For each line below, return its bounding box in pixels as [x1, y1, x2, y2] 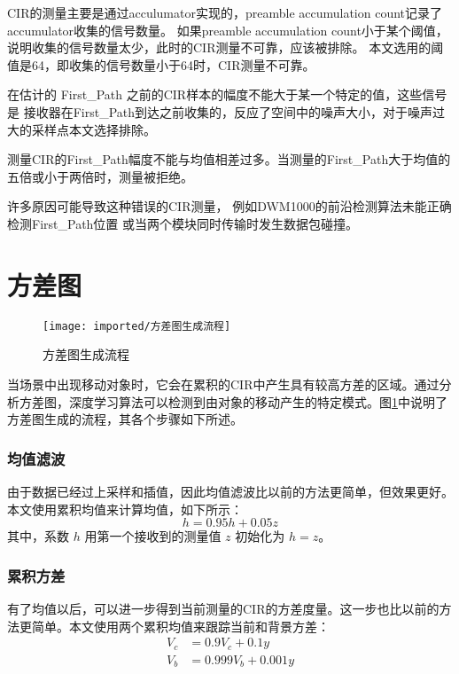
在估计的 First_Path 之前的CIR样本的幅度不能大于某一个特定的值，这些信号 [7, 85, 447, 104]
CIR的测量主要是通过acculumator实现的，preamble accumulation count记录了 [7, 4, 443, 21]
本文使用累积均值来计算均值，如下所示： [7, 499, 243, 518]
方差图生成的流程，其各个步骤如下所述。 [7, 410, 243, 428]
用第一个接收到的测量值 [84, 527, 222, 545]
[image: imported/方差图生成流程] [43, 319, 231, 333]
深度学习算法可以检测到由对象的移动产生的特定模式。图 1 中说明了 [68, 392, 447, 411]
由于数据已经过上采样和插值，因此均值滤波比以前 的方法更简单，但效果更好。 [7, 482, 454, 500]
